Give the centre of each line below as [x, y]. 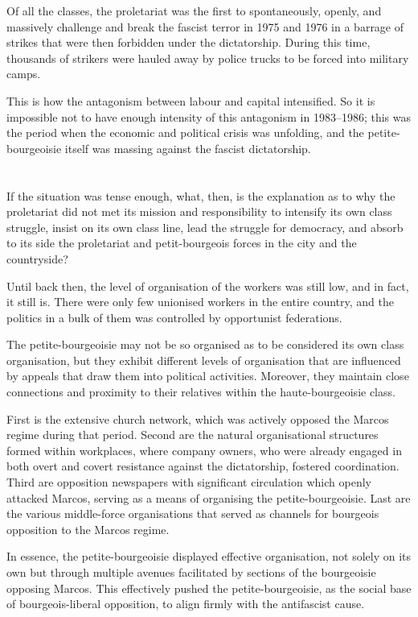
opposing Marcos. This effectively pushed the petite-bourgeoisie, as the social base [209, 588]
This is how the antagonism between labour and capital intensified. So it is [191, 100]
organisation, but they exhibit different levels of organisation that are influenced [204, 360]
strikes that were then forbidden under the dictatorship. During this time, [189, 42]
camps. [24, 74]
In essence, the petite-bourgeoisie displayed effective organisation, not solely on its [209, 556]
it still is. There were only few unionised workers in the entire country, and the [200, 302]
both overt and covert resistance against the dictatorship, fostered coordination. [203, 466]
